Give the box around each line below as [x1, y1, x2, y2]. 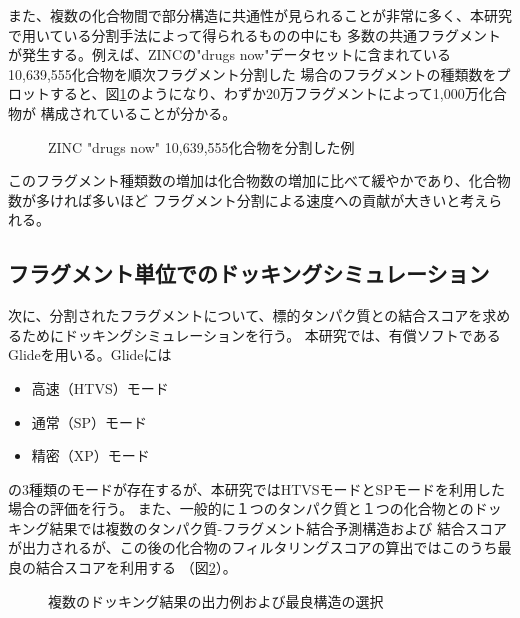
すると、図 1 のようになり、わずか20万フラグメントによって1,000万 [49, 83, 479, 104]
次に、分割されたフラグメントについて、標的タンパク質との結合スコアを [8, 305, 483, 326]
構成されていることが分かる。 [40, 102, 237, 123]
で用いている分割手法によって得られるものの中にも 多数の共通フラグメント [8, 24, 502, 45]
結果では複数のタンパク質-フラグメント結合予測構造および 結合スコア [49, 517, 507, 538]
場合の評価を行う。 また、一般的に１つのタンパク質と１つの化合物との [8, 498, 474, 519]
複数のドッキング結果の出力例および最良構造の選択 [48, 590, 384, 611]
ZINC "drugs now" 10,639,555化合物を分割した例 [48, 136, 355, 157]
